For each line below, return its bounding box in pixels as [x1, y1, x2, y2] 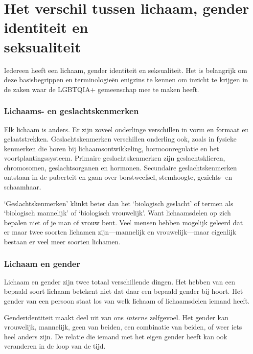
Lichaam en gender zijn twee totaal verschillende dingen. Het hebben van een [4, 276, 235, 286]
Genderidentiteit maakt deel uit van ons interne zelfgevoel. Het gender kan [4, 312, 229, 322]
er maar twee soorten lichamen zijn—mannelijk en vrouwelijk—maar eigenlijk [4, 227, 236, 237]
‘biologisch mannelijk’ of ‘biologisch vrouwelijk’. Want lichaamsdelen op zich [4, 208, 231, 218]
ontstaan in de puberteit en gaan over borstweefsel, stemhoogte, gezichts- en [4, 172, 232, 182]
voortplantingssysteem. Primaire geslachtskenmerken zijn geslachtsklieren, [4, 153, 225, 163]
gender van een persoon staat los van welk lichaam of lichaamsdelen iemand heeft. [4, 296, 250, 306]
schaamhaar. [4, 182, 41, 192]
